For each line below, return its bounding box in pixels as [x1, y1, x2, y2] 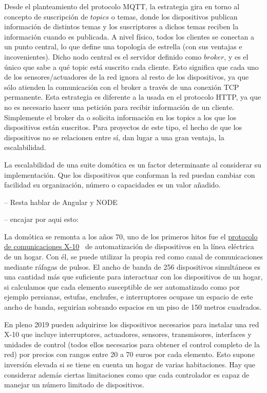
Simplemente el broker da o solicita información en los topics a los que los [4, 111, 236, 122]
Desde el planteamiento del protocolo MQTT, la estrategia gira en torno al [4, 1, 240, 11]
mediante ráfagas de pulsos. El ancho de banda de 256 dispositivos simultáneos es [4, 261, 261, 272]
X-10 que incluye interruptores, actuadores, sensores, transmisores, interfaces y [4, 329, 252, 340]
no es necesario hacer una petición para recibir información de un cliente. [4, 101, 234, 112]
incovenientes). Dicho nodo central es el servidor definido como [4, 51, 202, 62]
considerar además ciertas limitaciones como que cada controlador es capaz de [4, 369, 250, 380]
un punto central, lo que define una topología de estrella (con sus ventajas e [4, 41, 242, 52]
